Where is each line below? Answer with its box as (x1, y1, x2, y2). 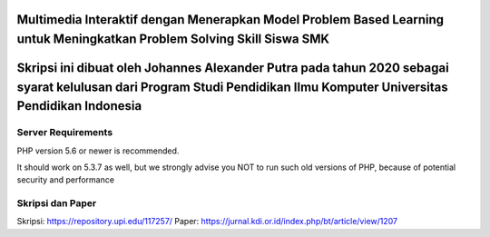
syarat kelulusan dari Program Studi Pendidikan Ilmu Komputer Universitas (16, 79, 448, 94)
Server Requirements (16, 126, 113, 139)
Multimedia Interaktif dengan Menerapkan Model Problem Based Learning (16, 12, 445, 27)
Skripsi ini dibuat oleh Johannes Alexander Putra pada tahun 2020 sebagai (16, 60, 449, 76)
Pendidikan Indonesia (16, 98, 142, 114)
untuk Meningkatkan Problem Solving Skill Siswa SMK (16, 32, 330, 47)
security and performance (16, 174, 115, 185)
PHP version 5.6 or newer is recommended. (16, 145, 180, 156)
